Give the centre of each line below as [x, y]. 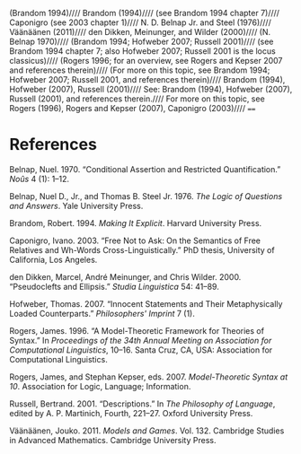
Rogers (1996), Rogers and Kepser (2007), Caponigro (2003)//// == [133, 108]
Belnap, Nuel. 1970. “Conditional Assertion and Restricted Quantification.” [145, 169]
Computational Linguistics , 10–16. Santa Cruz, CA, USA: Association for [141, 350]
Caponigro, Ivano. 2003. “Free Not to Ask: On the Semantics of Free [135, 240]
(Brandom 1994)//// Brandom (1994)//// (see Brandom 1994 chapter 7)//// [145, 13]
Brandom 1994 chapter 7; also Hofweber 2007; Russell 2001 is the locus [142, 51]
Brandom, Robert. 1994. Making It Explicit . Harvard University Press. [136, 223]
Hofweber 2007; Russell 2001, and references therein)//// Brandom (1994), [147, 79]
